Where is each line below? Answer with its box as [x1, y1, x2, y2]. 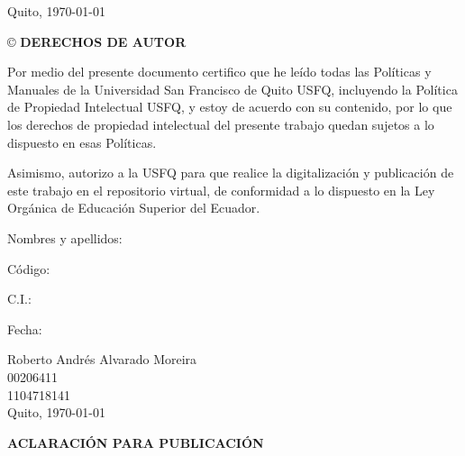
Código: [7, 259, 50, 278]
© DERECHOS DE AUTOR [7, 32, 187, 50]
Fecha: [7, 319, 42, 338]
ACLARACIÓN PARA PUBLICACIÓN [7, 433, 264, 451]
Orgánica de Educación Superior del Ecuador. [7, 198, 260, 217]
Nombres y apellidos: [7, 228, 123, 247]
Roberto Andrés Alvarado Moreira [7, 350, 197, 369]
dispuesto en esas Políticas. [7, 132, 157, 151]
